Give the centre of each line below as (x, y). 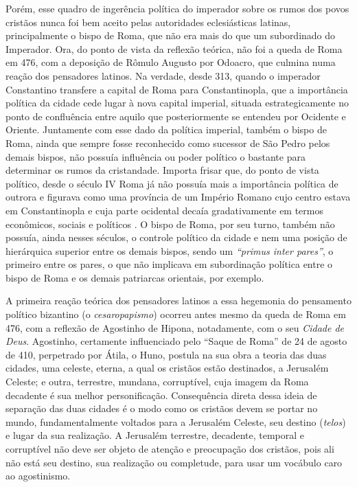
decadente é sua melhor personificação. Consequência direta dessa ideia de (161, 395)
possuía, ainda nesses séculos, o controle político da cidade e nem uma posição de (176, 237)
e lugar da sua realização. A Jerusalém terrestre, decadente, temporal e (155, 435)
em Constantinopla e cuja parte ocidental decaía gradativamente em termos (165, 210)
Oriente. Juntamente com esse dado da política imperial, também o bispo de (166, 129)
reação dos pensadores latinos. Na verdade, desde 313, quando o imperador (163, 75)
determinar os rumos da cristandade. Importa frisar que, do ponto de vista (162, 170)
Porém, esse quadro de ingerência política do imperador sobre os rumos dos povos (177, 8)
